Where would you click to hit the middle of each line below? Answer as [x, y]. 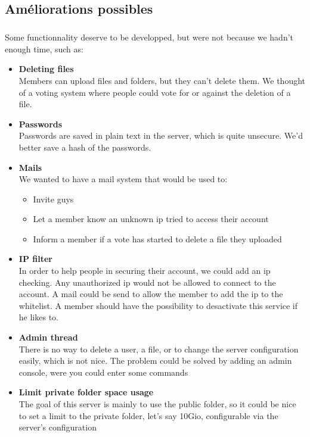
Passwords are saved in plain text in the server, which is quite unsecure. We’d [161, 135]
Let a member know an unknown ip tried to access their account [151, 219]
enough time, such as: [44, 49]
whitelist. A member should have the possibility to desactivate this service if [158, 305]
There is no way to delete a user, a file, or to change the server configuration [159, 349]
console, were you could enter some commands [103, 372]
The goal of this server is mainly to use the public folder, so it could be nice [157, 404]
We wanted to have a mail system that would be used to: [123, 179]
